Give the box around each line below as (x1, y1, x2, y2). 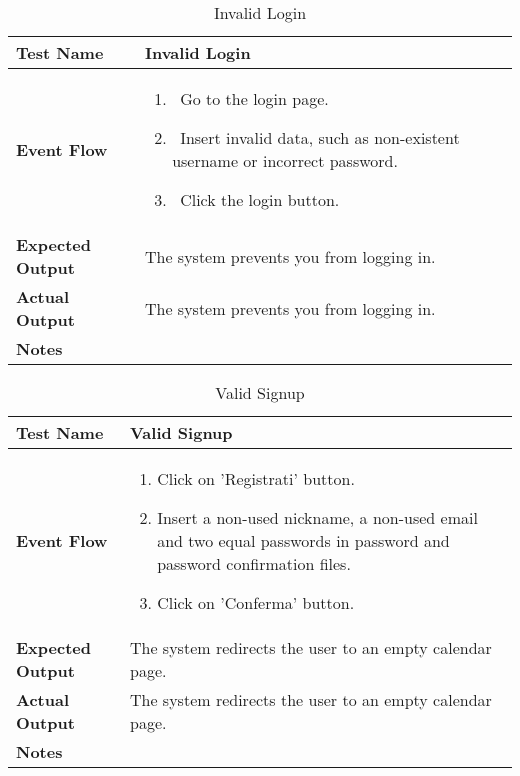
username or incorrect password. (172, 149, 398, 172)
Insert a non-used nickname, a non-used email (157, 506, 478, 529)
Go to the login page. (180, 87, 329, 110)
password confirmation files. (157, 552, 351, 575)
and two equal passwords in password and (157, 529, 450, 552)
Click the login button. (180, 188, 340, 211)
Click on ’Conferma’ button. (157, 591, 355, 614)
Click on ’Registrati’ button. (157, 467, 355, 490)
